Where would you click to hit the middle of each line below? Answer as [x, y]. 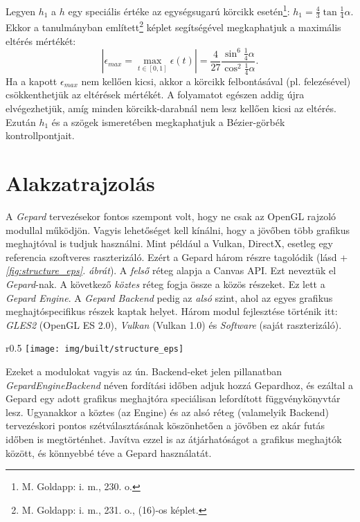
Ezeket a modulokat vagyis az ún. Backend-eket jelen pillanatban [144, 371]
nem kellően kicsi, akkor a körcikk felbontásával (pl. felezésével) [216, 81]
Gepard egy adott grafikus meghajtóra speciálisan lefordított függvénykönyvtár [173, 398]
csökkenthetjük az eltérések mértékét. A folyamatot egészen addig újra [155, 94]
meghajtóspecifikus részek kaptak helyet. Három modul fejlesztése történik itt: [172, 311]
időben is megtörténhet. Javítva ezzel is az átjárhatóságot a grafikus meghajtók [174, 439]
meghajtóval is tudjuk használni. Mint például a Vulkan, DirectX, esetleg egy [170, 243]
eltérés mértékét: [41, 40]
